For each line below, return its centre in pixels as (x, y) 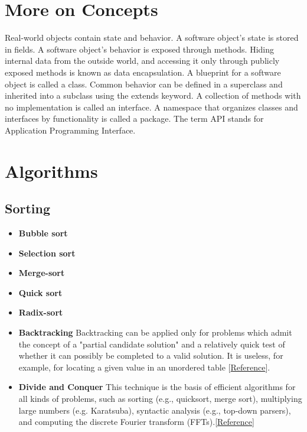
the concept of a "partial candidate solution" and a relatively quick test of (152, 344)
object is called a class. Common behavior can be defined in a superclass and (144, 84)
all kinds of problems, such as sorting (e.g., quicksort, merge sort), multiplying (160, 398)
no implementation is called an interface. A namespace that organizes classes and (151, 107)
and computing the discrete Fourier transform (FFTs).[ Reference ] (136, 422)
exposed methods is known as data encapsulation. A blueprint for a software (143, 72)
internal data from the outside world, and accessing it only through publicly (142, 61)
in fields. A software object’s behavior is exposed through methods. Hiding (139, 49)
